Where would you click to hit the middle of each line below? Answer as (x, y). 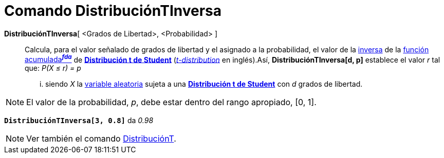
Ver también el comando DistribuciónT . (101, 139)
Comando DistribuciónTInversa (113, 11)
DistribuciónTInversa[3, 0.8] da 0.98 (79, 121)
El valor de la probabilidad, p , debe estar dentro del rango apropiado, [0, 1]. (171, 102)
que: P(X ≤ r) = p (53, 68)
